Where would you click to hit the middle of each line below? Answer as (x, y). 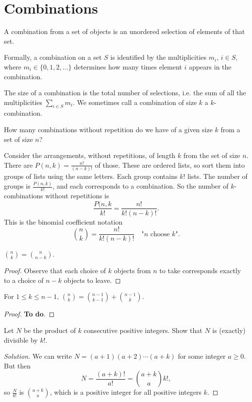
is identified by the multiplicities (159, 57)
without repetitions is (77, 195)
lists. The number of (217, 176)
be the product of (50, 330)
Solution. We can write (38, 356)
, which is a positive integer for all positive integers (126, 392)
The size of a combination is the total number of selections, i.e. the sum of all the (125, 93)
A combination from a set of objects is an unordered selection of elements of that (125, 31)
